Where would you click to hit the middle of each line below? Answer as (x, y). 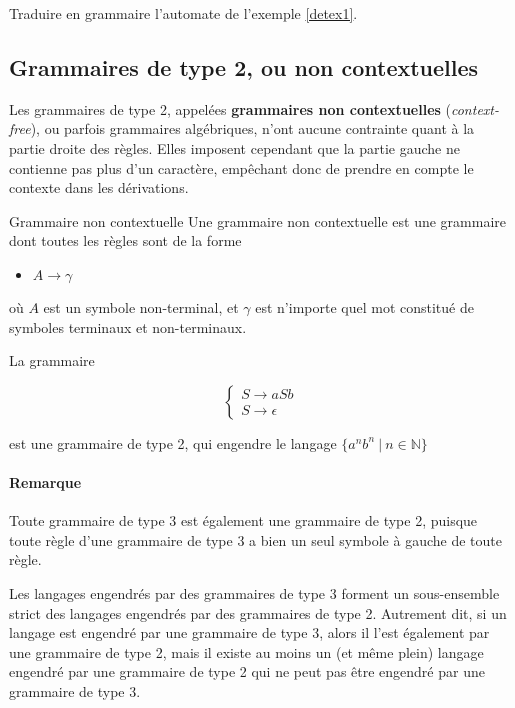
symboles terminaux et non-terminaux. (128, 326)
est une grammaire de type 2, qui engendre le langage (173, 442)
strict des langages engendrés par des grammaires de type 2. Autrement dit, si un (258, 612)
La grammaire (52, 360)
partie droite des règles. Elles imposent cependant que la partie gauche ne (234, 147)
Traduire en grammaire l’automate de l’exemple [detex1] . (183, 13)
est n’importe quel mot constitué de (364, 306)
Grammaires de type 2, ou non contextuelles (244, 66)
